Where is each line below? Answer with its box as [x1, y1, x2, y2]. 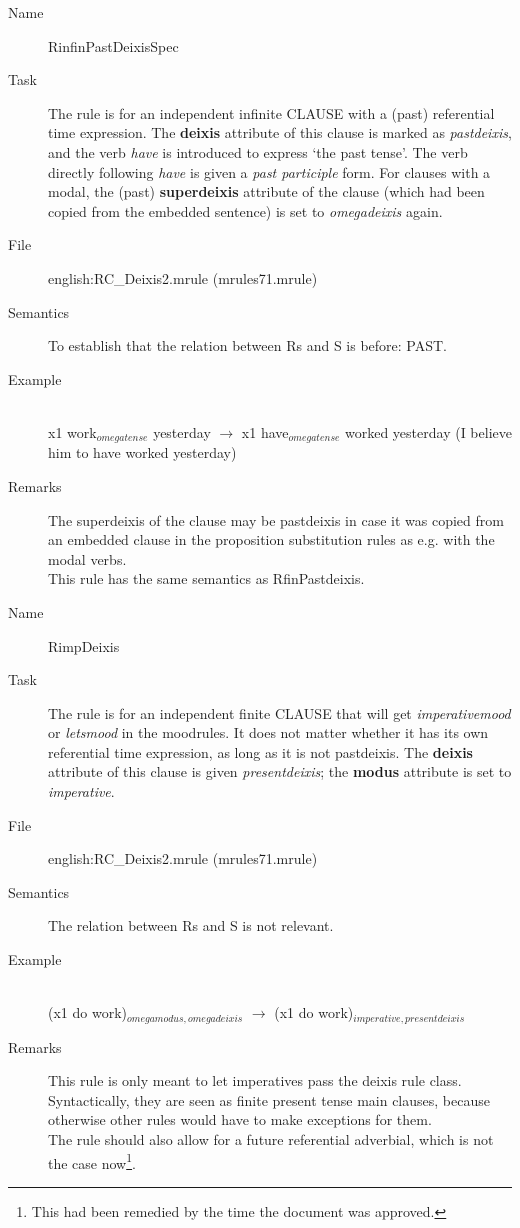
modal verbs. [48, 548, 127, 569]
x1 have [241, 421, 289, 442]
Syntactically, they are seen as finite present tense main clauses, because [48, 1089, 490, 1110]
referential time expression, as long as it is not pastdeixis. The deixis [48, 741, 473, 762]
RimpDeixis [48, 635, 120, 656]
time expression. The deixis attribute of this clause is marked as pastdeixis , [48, 122, 512, 143]
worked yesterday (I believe [345, 421, 512, 442]
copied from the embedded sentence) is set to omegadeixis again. [48, 200, 443, 221]
